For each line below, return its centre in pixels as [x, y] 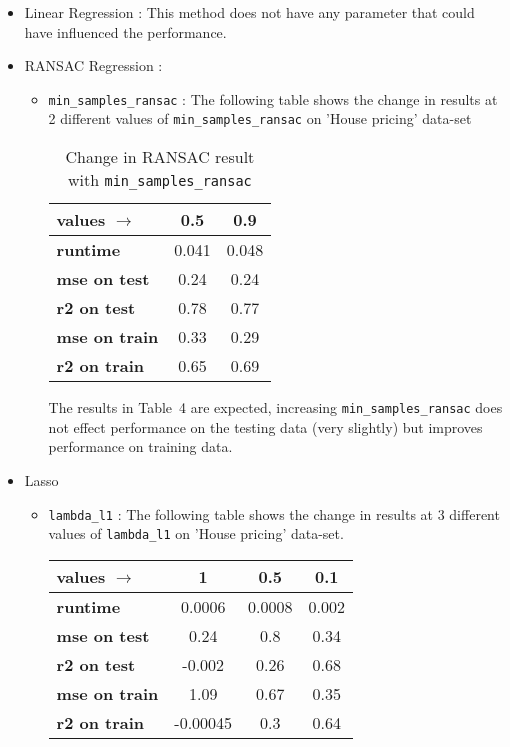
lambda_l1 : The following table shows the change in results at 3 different [274, 513]
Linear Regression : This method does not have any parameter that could [249, 12]
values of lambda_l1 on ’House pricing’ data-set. [196, 533]
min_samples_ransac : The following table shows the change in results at [273, 98]
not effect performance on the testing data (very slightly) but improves [265, 426]
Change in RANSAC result [160, 157]
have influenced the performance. [125, 31]
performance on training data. [140, 446]
